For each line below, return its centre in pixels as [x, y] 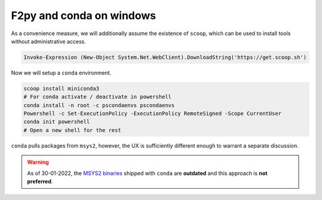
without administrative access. [49, 41]
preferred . [40, 181]
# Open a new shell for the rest [72, 130]
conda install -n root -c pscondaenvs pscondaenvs [99, 105]
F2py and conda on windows [83, 15]
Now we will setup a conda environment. [61, 73]
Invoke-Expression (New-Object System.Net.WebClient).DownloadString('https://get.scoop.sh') [165, 57]
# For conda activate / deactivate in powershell [97, 97]
